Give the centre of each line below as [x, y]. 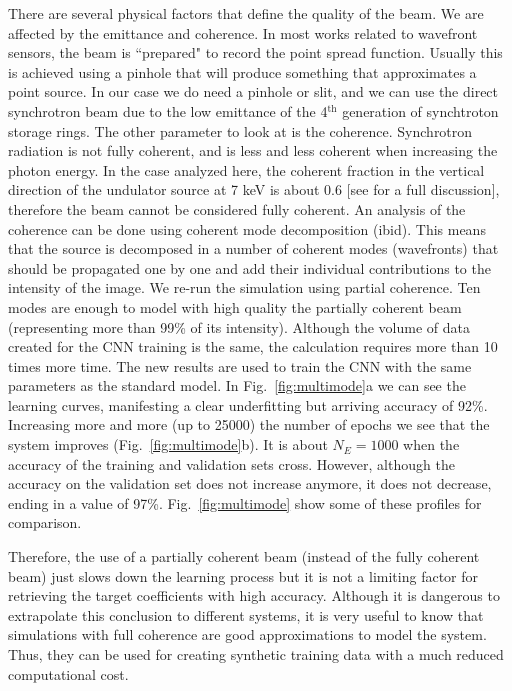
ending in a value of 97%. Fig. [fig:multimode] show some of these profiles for [245, 502]
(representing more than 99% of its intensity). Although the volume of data [239, 326]
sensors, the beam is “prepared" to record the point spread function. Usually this [255, 52]
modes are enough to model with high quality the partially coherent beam [235, 306]
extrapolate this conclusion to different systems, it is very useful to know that [246, 614]
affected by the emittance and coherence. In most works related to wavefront [243, 32]
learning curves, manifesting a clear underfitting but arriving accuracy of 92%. [248, 404]
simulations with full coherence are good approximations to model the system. [247, 634]
